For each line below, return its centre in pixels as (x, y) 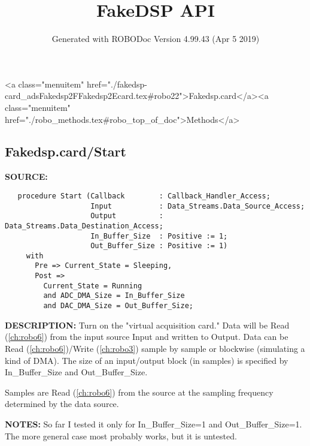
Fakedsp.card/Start (66, 151)
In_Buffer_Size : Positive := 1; (159, 236)
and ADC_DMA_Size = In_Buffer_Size (114, 296)
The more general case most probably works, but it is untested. (121, 436)
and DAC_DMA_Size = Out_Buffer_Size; (118, 306)
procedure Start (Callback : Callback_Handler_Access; (144, 196)
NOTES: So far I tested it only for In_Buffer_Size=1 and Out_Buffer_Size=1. (154, 424)
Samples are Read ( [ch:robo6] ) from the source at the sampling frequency (139, 392)
